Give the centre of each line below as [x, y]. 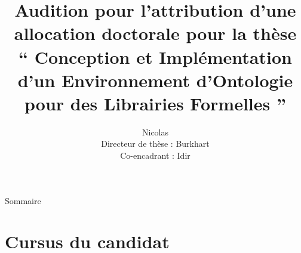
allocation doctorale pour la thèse [155, 33]
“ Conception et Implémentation [155, 56]
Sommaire [23, 200]
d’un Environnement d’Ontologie [155, 80]
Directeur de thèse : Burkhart [155, 144]
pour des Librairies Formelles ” [155, 103]
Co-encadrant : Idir [155, 155]
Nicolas [155, 132]
